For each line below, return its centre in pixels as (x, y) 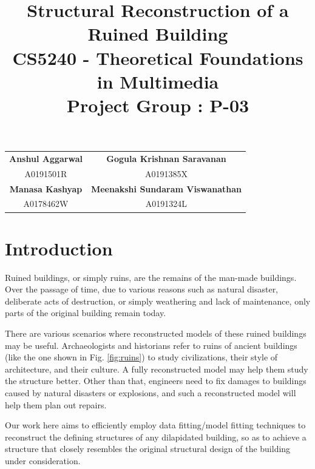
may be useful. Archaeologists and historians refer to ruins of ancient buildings (151, 345)
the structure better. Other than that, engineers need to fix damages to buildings (156, 381)
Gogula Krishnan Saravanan (166, 158)
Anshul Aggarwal (46, 158)
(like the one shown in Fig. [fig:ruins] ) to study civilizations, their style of (141, 357)
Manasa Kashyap (46, 188)
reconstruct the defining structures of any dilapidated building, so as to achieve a (156, 437)
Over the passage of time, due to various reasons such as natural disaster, (142, 289)
